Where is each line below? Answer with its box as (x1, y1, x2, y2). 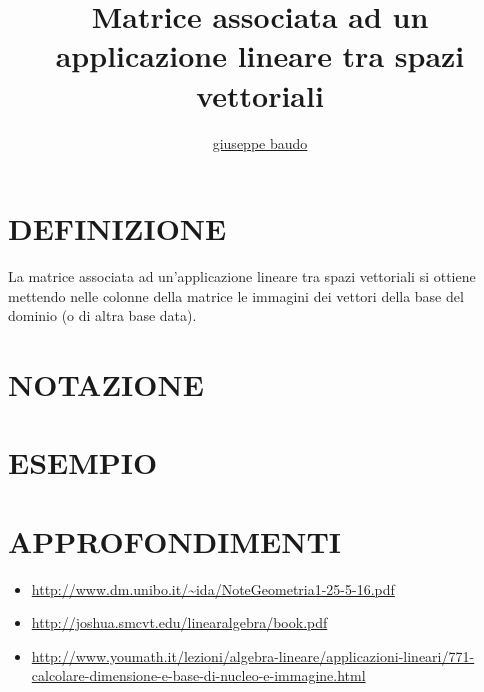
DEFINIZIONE (8, 208, 227, 249)
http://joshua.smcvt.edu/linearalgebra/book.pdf (31, 612, 328, 633)
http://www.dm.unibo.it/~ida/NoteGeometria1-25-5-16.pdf (31, 578, 395, 599)
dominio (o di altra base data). (8, 305, 197, 326)
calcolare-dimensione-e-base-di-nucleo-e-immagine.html (31, 665, 366, 686)
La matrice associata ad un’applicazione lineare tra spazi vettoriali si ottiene (8, 266, 476, 287)
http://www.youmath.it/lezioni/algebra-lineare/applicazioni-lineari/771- (31, 645, 475, 666)
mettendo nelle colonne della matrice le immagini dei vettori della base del (8, 285, 464, 306)
